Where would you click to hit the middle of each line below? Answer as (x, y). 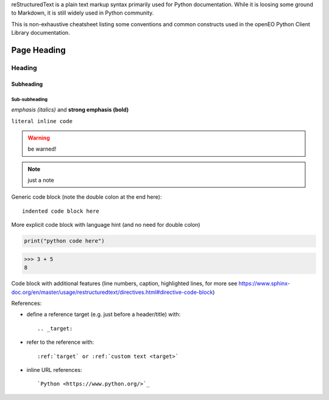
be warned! (42, 149)
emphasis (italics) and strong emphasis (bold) (70, 110)
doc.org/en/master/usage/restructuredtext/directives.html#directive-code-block (112, 292)
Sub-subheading (30, 99)
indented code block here (61, 211)
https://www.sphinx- (264, 284)
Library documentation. (41, 33)
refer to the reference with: (60, 342)
